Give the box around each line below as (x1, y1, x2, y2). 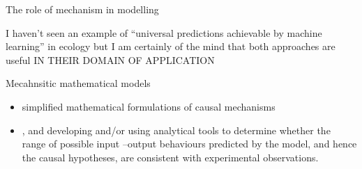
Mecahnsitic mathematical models (6, 76, 151, 90)
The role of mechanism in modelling (6, 2, 159, 16)
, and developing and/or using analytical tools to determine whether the (22, 122, 331, 137)
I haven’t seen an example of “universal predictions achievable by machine (6, 25, 322, 40)
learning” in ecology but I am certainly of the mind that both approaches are (6, 39, 335, 54)
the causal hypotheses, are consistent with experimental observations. (22, 150, 319, 164)
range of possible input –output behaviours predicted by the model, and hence (22, 136, 357, 151)
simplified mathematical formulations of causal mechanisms (22, 99, 276, 113)
